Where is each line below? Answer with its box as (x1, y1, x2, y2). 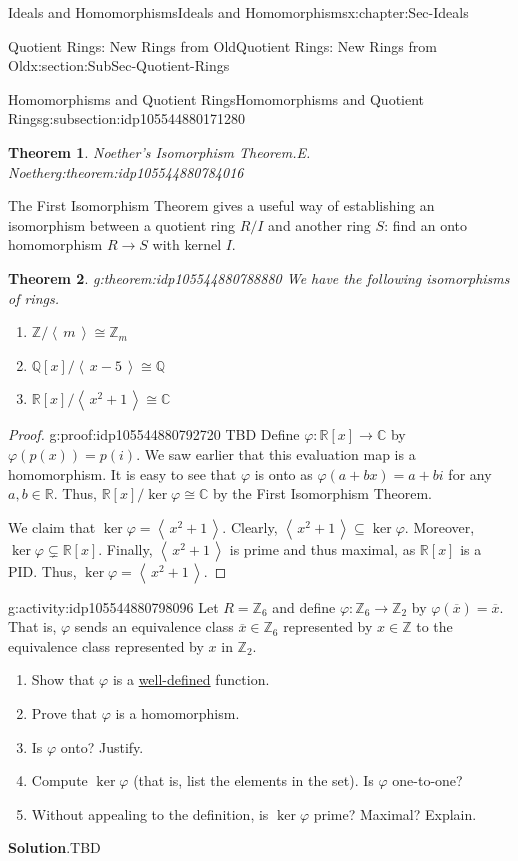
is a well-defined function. (112, 669, 270, 690)
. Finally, (98, 538, 153, 559)
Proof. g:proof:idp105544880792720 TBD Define (8, 424, 300, 445)
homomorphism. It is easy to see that (8, 463, 237, 484)
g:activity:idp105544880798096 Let (8, 596, 219, 617)
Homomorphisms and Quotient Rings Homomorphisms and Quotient (8, 88, 425, 109)
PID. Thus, (8, 560, 77, 581)
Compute (31, 770, 88, 791)
